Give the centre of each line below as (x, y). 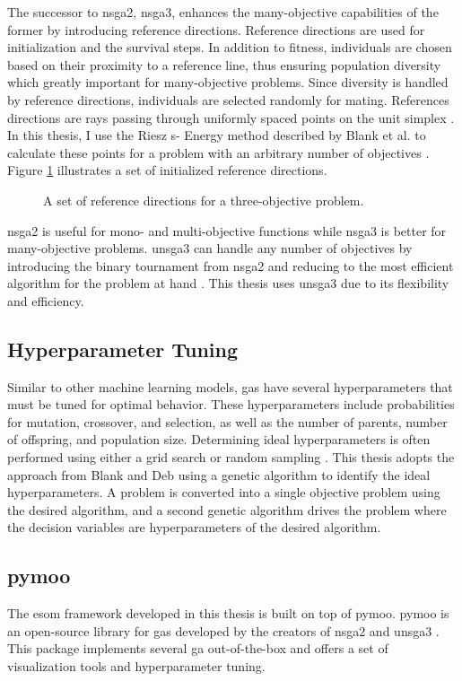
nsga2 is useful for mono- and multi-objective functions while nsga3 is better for (227, 230)
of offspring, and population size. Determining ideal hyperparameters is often (219, 439)
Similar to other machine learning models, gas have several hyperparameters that (230, 386)
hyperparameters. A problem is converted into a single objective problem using (224, 492)
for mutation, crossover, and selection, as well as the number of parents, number (227, 421)
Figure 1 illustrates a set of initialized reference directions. (167, 170)
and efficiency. (46, 300)
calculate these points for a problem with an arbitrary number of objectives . (218, 152)
